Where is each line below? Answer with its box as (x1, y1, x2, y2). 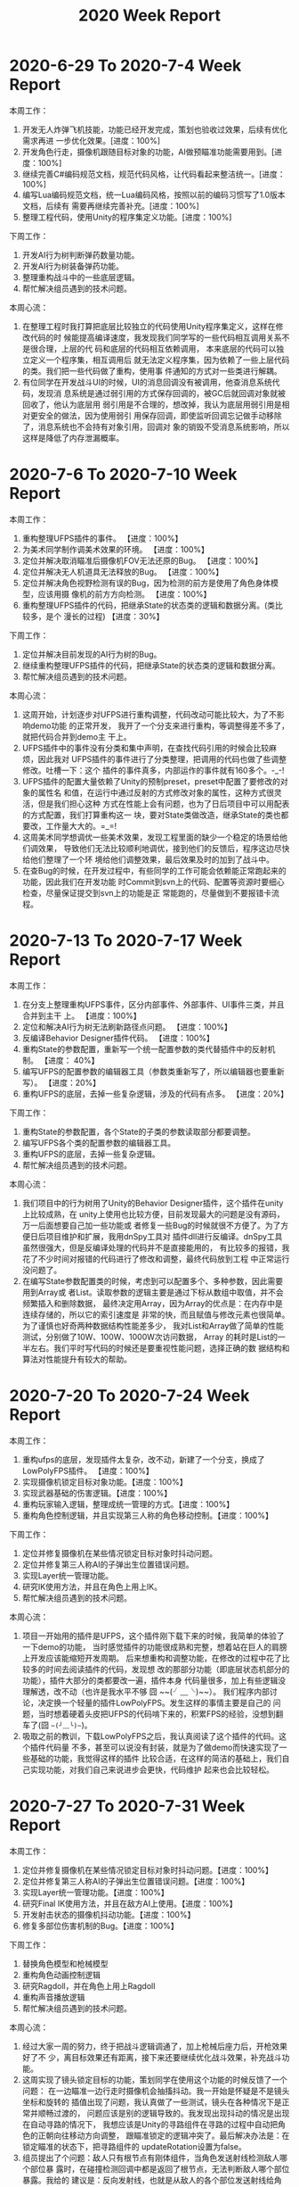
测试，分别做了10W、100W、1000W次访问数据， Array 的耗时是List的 (21, 1331, 279, 1342)
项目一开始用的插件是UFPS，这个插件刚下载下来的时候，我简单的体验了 (21, 1630, 285, 1641)
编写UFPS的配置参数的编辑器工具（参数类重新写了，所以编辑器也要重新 (21, 1065, 285, 1076)
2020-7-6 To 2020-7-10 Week (9, 465, 238, 485)
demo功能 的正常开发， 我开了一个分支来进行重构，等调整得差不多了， (29, 720, 290, 731)
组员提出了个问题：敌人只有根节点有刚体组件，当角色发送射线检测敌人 (21, 2152, 280, 2163)
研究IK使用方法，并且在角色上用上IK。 (21, 1581, 163, 1592)
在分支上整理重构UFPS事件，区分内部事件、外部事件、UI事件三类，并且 (21, 998, 285, 1009)
